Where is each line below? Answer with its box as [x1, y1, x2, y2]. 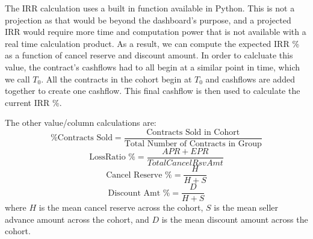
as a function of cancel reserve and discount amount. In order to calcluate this [5, 49, 293, 61]
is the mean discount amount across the [161, 213, 308, 225]
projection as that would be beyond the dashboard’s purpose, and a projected [5, 13, 291, 26]
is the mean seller [214, 201, 279, 214]
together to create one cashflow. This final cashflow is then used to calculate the [5, 84, 300, 97]
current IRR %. [5, 96, 62, 108]
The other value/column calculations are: [5, 116, 156, 129]
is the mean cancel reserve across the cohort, [39, 201, 203, 214]
